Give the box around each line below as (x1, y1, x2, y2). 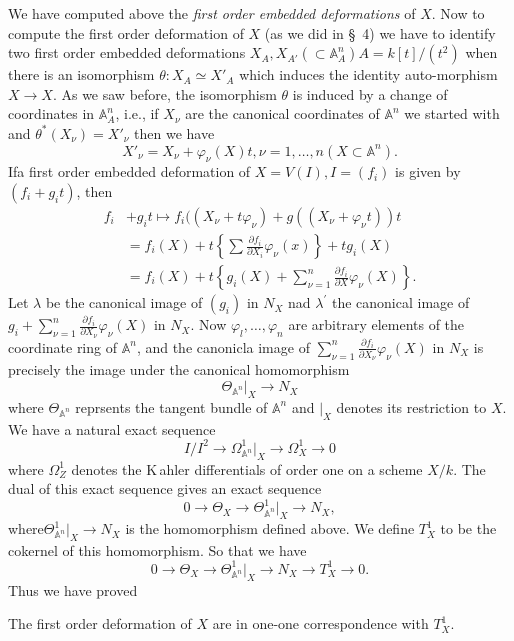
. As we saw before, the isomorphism (52, 83, 277, 104)
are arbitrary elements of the (288, 314, 465, 335)
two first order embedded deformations (8, 42, 246, 63)
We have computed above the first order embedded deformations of (8, 3, 416, 23)
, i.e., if (115, 103, 159, 124)
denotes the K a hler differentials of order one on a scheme (71, 458, 423, 479)
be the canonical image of (45, 292, 203, 313)
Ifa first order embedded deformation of (8, 161, 251, 182)
